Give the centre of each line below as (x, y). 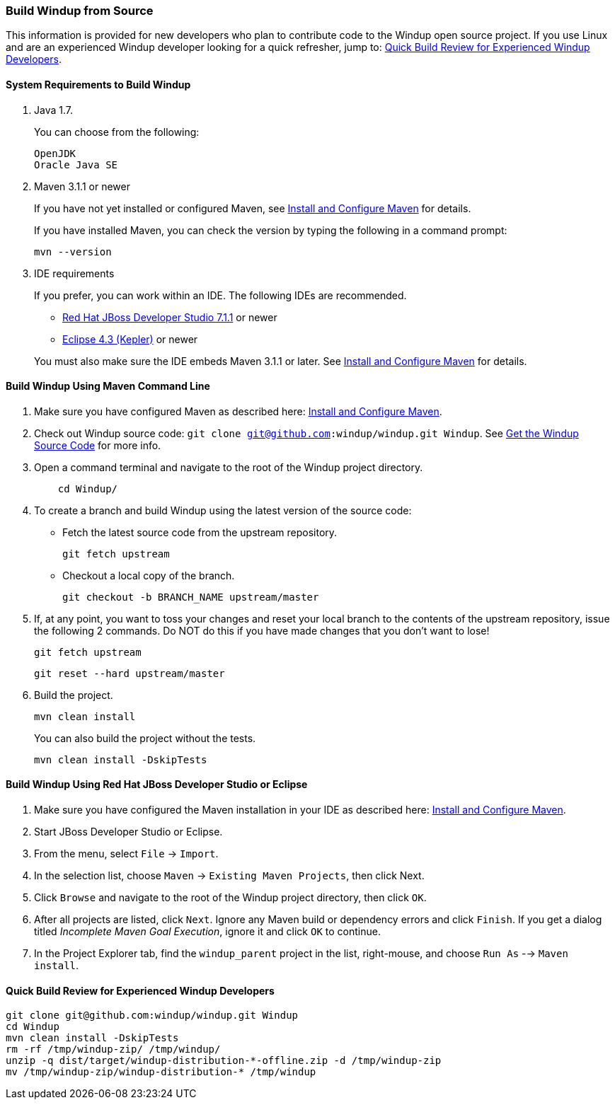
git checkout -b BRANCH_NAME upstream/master (191, 597)
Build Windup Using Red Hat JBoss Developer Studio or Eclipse (157, 785)
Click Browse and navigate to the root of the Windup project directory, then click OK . (230, 898)
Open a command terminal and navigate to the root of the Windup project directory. (229, 467)
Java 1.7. (53, 110)
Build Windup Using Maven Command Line (108, 386)
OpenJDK (55, 153)
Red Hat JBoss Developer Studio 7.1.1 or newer (170, 317)
